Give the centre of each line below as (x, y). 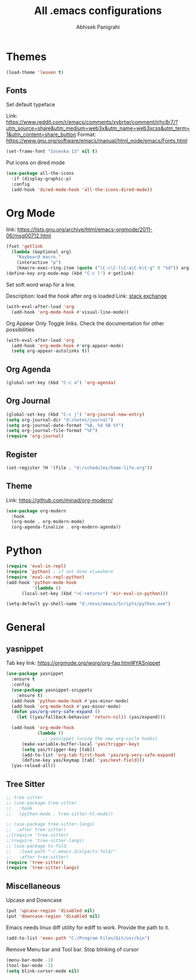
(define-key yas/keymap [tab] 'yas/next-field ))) (83, 760)
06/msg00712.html (29, 236)
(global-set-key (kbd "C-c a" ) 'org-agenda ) (61, 383)
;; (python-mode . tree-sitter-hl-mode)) (60, 814)
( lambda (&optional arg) (41, 252)
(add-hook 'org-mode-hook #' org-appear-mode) (68, 346)
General (26, 627)
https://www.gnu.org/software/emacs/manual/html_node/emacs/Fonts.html (97, 141)
